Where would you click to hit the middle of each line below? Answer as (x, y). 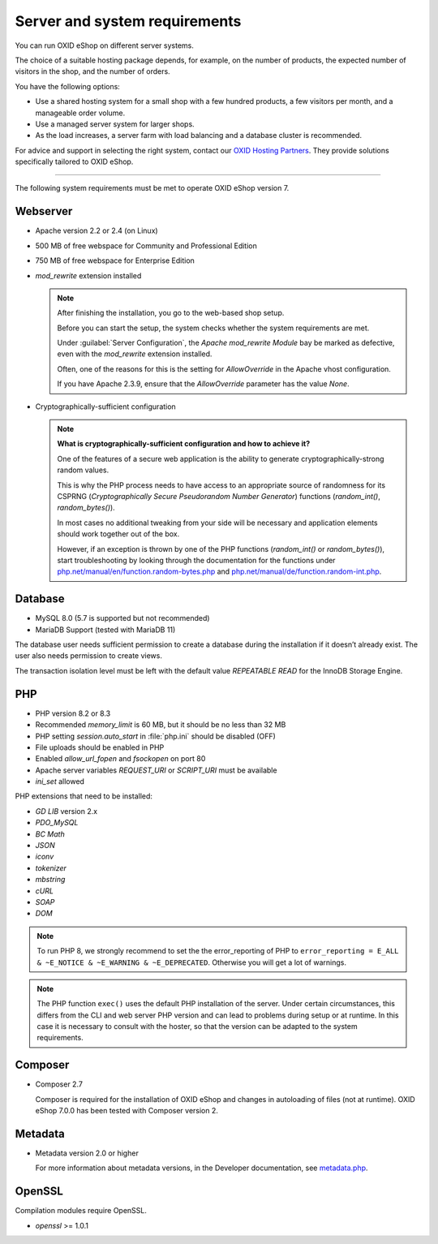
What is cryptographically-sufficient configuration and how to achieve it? (184, 444)
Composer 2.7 (59, 1084)
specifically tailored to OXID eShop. (74, 161)
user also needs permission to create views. (88, 656)
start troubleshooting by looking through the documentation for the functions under (196, 560)
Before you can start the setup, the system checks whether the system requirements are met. (213, 328)
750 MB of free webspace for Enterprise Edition (115, 260)
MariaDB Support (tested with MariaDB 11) (105, 630)
